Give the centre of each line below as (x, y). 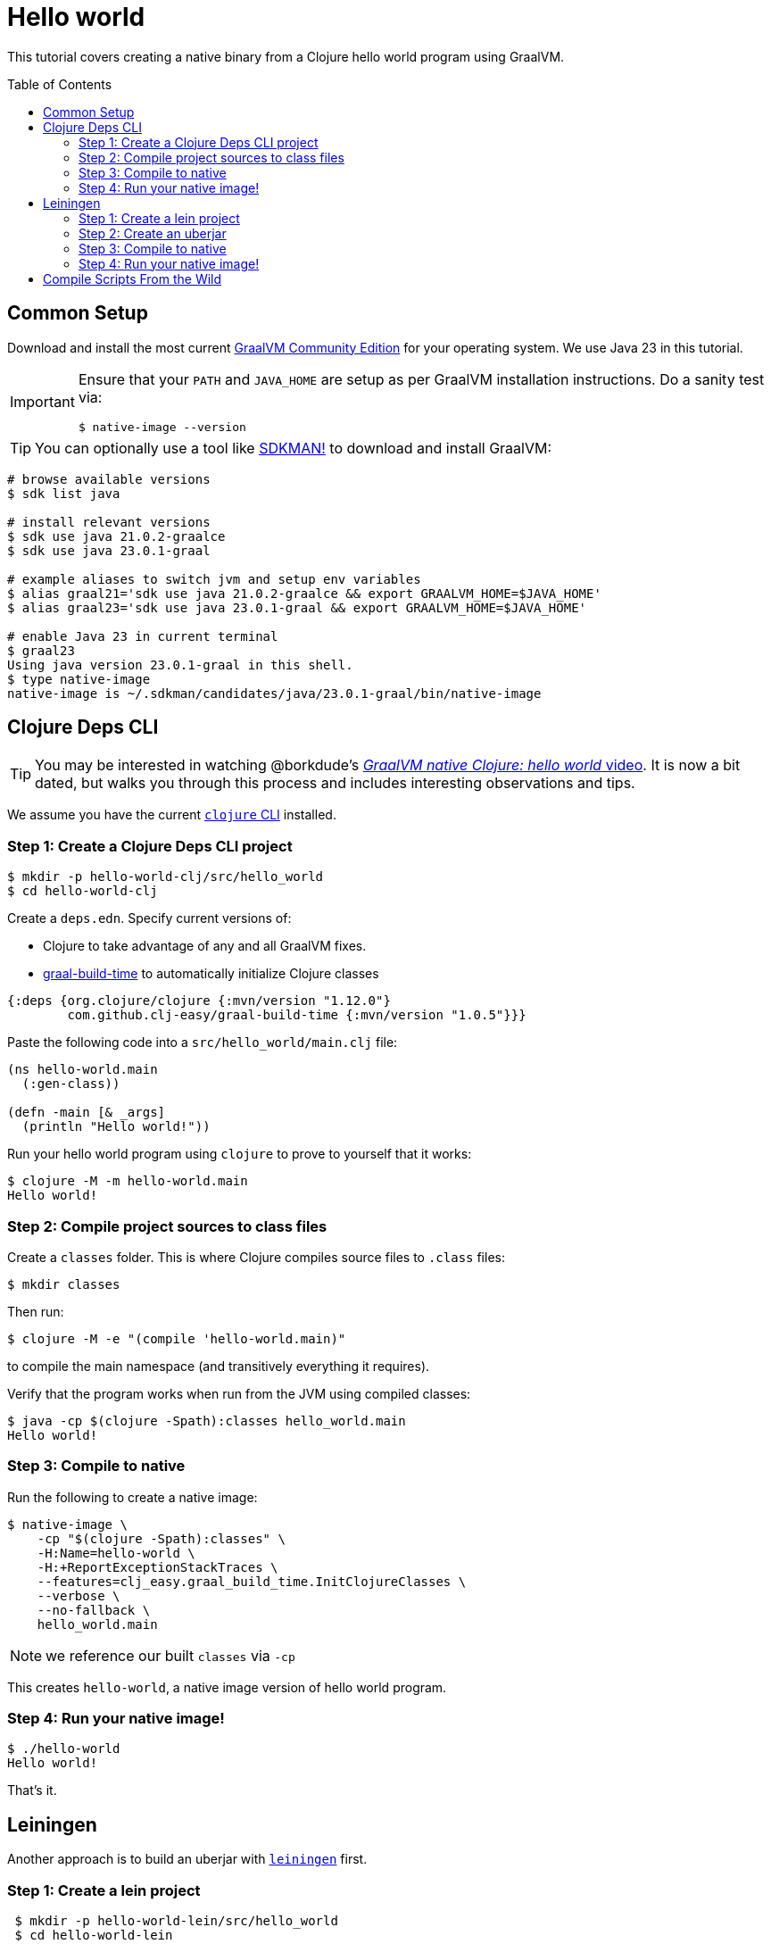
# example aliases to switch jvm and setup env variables (214, 579)
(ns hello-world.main (83, 1070)
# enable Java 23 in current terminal (143, 636)
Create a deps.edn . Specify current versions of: (149, 918)
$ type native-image (79, 679)
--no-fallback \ (94, 1610)
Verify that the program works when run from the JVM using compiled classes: (239, 1393)
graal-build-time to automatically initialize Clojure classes (211, 974)
